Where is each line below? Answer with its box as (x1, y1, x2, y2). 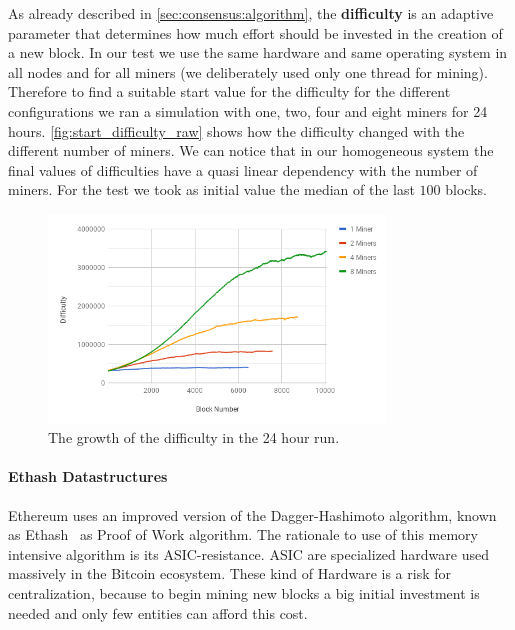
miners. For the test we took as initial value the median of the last (8, 179, 415, 200)
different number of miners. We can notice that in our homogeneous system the (8, 140, 494, 161)
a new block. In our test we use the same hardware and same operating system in (8, 42, 508, 63)
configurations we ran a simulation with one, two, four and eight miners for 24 (8, 100, 488, 121)
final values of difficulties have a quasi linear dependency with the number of (8, 159, 478, 180)
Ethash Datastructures (8, 466, 168, 487)
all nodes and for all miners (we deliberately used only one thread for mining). (8, 61, 488, 82)
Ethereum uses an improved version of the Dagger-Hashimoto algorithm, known (8, 504, 497, 525)
